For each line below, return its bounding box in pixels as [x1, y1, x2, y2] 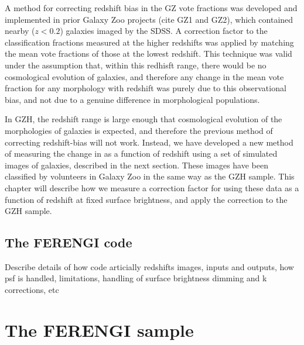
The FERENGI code [5, 233, 132, 251]
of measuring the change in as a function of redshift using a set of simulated [5, 147, 278, 160]
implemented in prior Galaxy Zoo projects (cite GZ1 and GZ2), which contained [5, 13, 293, 25]
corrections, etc [5, 284, 59, 296]
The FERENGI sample [5, 318, 194, 341]
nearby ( [5, 25, 35, 37]
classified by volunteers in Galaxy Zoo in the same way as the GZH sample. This [5, 170, 295, 182]
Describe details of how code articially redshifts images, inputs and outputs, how [5, 260, 294, 272]
